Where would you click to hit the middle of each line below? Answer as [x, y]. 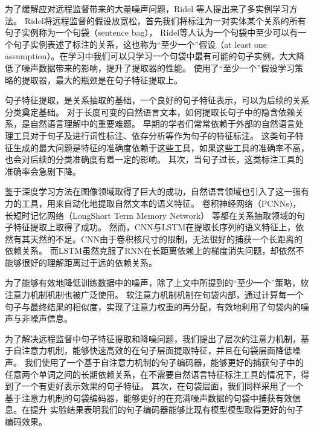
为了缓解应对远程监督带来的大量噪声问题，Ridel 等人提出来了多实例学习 [147, 8]
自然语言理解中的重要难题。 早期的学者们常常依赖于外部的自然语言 [162, 124]
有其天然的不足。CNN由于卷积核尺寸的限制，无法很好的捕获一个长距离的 [158, 238]
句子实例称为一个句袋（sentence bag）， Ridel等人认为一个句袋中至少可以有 [152, 32]
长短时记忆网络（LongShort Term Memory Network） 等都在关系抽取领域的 [151, 215]
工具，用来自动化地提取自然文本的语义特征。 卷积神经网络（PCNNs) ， [161, 203]
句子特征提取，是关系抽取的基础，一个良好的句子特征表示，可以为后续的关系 [157, 100]
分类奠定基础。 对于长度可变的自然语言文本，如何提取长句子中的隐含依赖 [150, 112]
